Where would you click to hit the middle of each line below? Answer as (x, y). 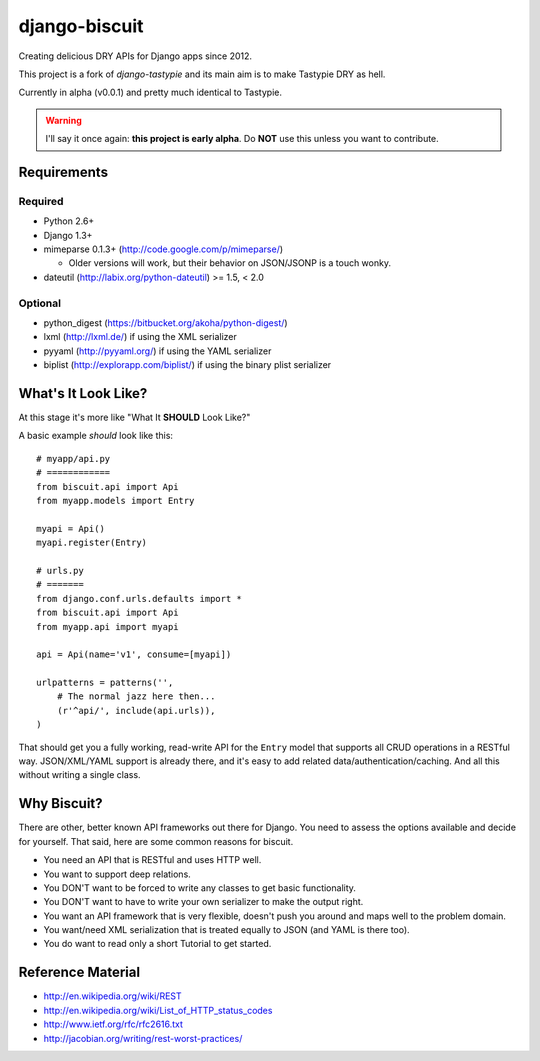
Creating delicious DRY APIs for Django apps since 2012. (135, 56)
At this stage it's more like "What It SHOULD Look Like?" (134, 417)
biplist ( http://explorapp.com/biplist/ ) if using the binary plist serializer (187, 365)
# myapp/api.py (73, 458)
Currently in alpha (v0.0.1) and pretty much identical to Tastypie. (150, 92)
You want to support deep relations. (117, 874)
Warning (63, 120)
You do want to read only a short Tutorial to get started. (157, 944)
